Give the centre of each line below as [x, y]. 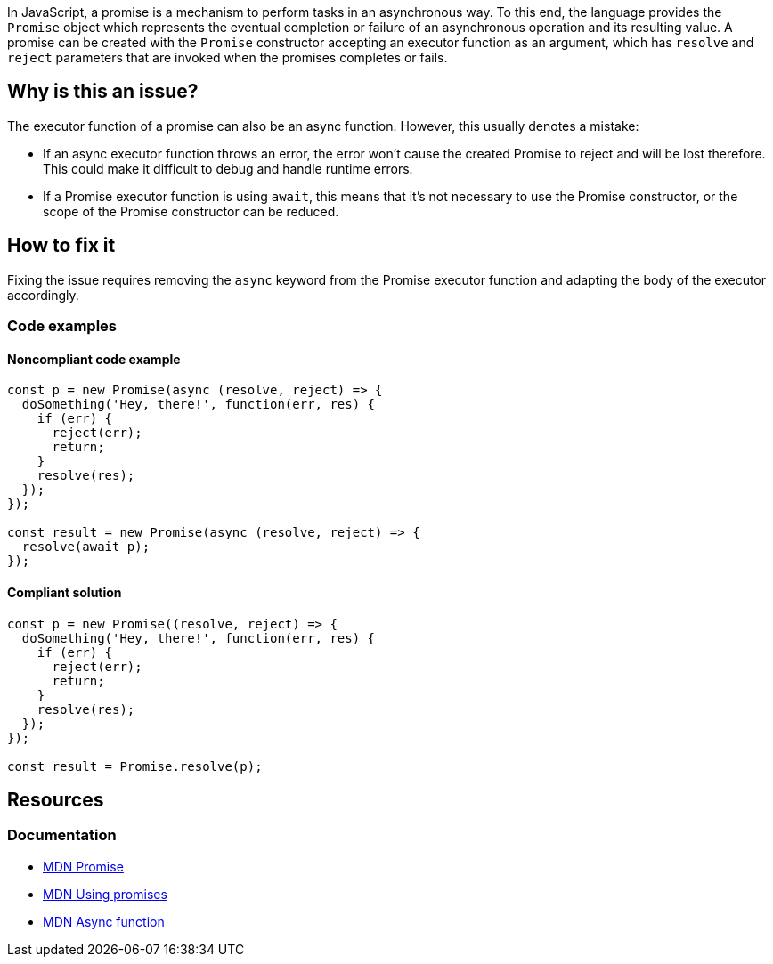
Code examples [62, 326]
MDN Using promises [105, 894]
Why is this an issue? [103, 92]
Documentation [62, 835]
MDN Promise [83, 866]
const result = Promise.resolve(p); [135, 766]
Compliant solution [65, 592]
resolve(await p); [86, 547]
